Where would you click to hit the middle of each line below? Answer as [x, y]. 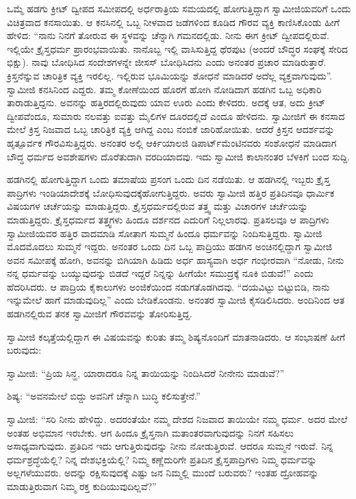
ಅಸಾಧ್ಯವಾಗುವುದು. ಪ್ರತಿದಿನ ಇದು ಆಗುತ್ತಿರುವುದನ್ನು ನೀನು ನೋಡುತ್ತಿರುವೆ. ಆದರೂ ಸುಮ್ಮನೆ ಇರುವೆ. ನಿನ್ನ [170, 446]
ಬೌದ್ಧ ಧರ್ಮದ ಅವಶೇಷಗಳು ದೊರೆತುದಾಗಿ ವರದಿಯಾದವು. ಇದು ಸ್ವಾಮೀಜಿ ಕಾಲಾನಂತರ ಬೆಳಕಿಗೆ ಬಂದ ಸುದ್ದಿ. [179, 156]
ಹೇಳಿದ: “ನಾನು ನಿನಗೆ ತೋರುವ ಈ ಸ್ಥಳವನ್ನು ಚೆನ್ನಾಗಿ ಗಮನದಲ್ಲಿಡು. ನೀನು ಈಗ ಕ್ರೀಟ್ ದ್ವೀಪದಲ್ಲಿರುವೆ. [168, 35]
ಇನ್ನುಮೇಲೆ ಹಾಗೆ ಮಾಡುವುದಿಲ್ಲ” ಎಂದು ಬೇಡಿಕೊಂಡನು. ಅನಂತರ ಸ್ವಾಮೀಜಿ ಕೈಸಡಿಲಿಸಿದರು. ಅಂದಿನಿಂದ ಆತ [176, 300]
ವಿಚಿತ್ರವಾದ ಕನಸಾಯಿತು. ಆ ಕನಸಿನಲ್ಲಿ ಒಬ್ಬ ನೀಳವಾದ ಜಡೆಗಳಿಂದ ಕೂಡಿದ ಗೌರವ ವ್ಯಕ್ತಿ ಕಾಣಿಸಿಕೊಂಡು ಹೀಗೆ [173, 22]
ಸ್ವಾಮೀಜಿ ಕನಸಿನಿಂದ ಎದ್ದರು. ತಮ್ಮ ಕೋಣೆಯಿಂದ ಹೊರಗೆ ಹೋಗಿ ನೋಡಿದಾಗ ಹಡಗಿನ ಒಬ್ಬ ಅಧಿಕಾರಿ [164, 89]
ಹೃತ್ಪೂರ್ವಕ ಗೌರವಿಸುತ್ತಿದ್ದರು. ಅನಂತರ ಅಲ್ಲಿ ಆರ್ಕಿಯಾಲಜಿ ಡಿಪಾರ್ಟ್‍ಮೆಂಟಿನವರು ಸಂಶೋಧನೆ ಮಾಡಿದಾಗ [172, 142]
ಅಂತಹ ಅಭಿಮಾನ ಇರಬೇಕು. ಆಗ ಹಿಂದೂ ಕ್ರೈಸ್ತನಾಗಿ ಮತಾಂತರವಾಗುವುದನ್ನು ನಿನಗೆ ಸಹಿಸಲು [150, 432]
